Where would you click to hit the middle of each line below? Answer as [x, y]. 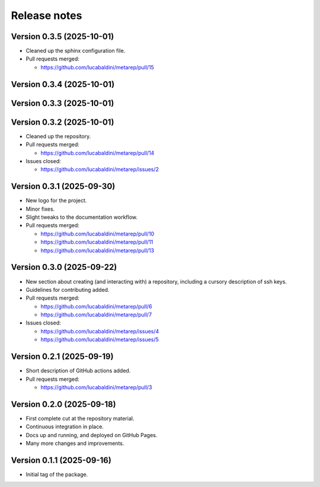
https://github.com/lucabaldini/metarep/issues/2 [100, 170]
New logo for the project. [56, 200]
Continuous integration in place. [65, 426]
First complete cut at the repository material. [80, 418]
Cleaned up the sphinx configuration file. [76, 51]
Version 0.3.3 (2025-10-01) [63, 103]
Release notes [47, 15]
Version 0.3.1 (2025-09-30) [63, 187]
